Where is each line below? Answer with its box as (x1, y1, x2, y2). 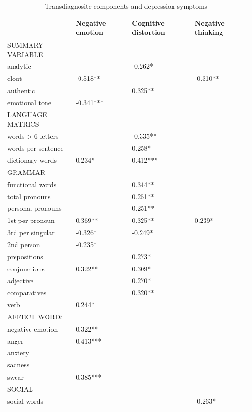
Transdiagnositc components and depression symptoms (45, 1, 207, 11)
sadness (7, 360, 30, 370)
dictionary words (7, 155, 57, 165)
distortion (132, 27, 165, 37)
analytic (7, 61, 31, 71)
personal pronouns (7, 203, 62, 213)
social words (7, 396, 44, 406)
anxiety (7, 348, 29, 358)
